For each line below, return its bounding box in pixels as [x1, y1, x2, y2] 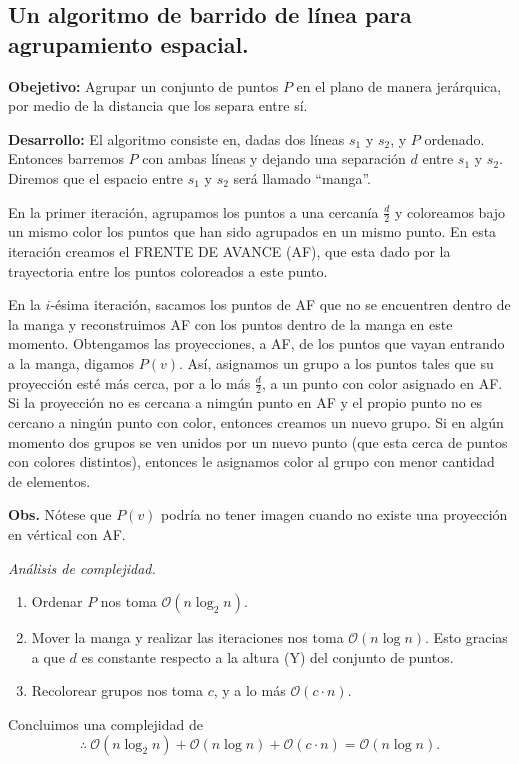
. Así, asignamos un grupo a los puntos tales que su [179, 352, 494, 373]
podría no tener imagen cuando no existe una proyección [161, 504, 508, 525]
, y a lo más [213, 680, 286, 701]
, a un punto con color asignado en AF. [261, 372, 503, 393]
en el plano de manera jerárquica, [296, 75, 502, 96]
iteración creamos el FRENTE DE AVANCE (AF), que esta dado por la [8, 240, 451, 261]
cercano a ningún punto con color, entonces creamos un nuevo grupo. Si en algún [8, 411, 504, 432]
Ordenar [31, 591, 83, 612]
